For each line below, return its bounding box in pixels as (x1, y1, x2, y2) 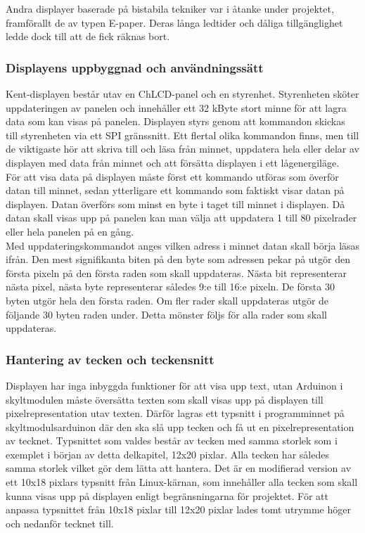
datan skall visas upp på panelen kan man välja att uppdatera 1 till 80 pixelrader (6, 210, 357, 225)
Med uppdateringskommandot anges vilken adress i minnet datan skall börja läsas (6, 238, 360, 252)
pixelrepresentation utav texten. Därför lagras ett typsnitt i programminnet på (6, 406, 345, 420)
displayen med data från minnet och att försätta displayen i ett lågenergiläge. (6, 155, 340, 169)
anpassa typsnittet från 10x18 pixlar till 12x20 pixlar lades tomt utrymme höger (6, 502, 351, 517)
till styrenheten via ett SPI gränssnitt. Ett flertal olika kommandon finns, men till (6, 127, 359, 142)
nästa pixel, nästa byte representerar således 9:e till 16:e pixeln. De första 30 (6, 279, 335, 294)
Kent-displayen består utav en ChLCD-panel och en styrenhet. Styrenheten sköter (6, 86, 359, 101)
